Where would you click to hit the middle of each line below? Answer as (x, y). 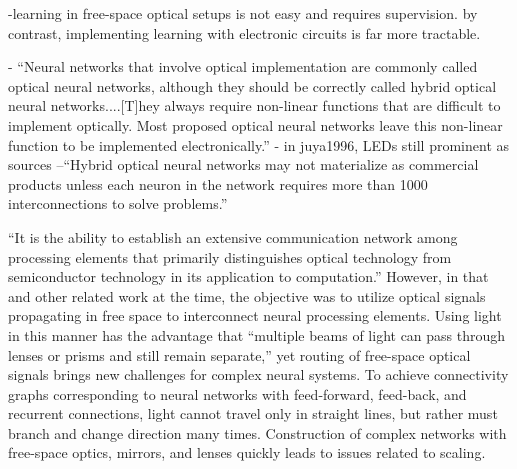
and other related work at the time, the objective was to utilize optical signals (247, 295)
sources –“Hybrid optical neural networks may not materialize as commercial (243, 164)
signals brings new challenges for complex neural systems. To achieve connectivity (258, 374)
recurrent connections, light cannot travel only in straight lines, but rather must (253, 413)
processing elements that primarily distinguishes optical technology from (230, 256)
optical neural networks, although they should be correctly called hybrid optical (252, 85)
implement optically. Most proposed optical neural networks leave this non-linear (255, 124)
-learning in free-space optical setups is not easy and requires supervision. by (243, 13)
